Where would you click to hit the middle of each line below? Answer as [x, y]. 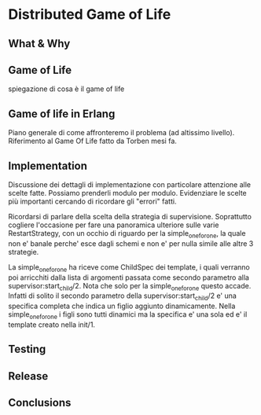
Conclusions [40, 403]
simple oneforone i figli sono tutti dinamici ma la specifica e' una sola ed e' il [128, 315]
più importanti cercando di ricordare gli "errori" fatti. [92, 201]
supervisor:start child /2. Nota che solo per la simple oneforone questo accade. [130, 286]
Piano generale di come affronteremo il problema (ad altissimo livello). [121, 133]
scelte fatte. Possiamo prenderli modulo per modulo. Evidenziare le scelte [128, 193]
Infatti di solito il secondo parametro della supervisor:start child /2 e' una [123, 297]
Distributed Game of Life [90, 15]
